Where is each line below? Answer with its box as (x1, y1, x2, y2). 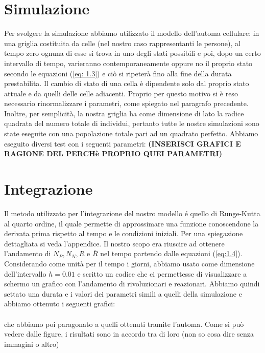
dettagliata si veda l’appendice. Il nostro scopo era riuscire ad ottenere (4, 238, 225, 248)
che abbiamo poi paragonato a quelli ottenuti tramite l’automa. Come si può (4, 318, 244, 329)
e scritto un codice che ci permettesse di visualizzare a (77, 268, 247, 279)
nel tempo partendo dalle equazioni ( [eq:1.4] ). (100, 248, 243, 259)
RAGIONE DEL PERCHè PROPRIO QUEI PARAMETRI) (4, 148, 222, 159)
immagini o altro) (4, 338, 59, 349)
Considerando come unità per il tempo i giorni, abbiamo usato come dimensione (4, 258, 255, 268)
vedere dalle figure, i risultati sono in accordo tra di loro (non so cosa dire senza (4, 328, 254, 339)
